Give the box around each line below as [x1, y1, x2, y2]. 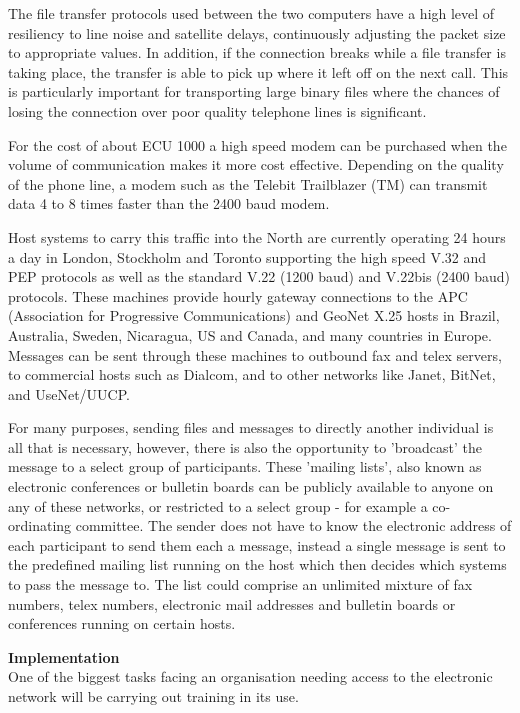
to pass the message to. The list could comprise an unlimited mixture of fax [8, 574, 473, 595]
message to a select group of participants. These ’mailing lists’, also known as [8, 456, 482, 477]
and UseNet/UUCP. [8, 383, 130, 404]
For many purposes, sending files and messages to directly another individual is [8, 417, 494, 438]
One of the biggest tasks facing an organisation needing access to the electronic [8, 666, 493, 687]
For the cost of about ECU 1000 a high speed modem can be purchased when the [8, 134, 507, 155]
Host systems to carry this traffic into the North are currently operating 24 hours [8, 226, 506, 247]
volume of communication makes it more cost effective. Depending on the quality [8, 154, 504, 175]
